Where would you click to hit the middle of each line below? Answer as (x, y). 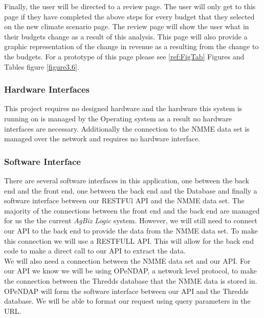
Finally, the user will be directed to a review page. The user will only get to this (130, 6)
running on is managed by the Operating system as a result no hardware (118, 118)
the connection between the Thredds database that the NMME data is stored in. (131, 280)
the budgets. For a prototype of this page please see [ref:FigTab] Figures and (124, 56)
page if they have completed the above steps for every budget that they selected (129, 16)
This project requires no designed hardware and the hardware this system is (123, 108)
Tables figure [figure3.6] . (42, 66)
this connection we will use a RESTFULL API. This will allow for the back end (129, 240)
